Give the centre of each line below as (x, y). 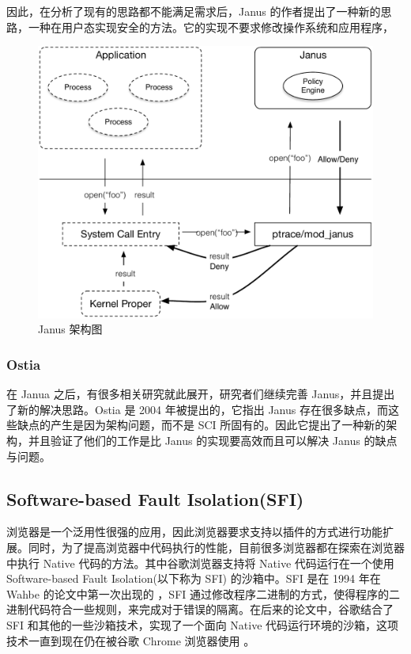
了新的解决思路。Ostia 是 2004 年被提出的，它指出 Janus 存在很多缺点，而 (197, 409)
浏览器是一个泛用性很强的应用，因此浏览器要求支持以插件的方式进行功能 (194, 532)
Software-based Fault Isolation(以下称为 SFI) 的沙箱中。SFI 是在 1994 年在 (194, 578)
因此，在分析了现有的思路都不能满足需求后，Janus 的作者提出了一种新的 (194, 11)
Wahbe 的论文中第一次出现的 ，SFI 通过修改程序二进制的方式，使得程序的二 (203, 593)
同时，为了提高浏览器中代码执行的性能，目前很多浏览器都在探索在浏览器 (216, 548)
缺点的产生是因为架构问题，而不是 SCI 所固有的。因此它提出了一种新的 (202, 425)
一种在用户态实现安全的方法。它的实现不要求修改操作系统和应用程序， (211, 27)
